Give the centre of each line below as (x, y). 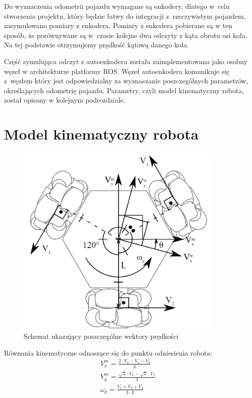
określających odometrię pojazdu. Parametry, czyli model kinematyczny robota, (124, 90)
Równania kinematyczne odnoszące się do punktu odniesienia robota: (108, 352)
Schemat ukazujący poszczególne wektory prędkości (101, 336)
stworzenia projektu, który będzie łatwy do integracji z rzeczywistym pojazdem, (125, 16)
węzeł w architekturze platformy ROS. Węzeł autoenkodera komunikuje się (117, 71)
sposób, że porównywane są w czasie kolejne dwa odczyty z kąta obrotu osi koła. (126, 35)
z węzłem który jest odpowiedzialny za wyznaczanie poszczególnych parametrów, (126, 81)
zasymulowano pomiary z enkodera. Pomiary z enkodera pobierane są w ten (118, 25)
